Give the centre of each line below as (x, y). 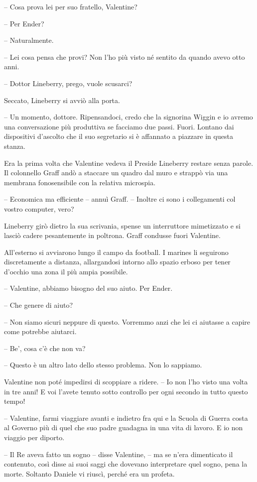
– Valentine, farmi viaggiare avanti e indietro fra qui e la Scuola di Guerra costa (126, 418)
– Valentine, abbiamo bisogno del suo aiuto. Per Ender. (88, 288)
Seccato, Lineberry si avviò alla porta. (62, 100)
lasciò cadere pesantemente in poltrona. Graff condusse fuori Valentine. (112, 235)
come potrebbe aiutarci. (40, 331)
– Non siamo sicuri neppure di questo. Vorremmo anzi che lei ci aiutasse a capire (127, 321)
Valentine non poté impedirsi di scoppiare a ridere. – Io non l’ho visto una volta (126, 382)
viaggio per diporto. (34, 437)
